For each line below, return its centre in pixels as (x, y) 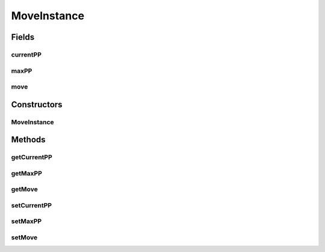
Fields (23, 37)
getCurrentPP (32, 157)
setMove (24, 238)
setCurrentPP (32, 205)
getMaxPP (26, 173)
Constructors (37, 105)
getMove (25, 189)
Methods (28, 140)
